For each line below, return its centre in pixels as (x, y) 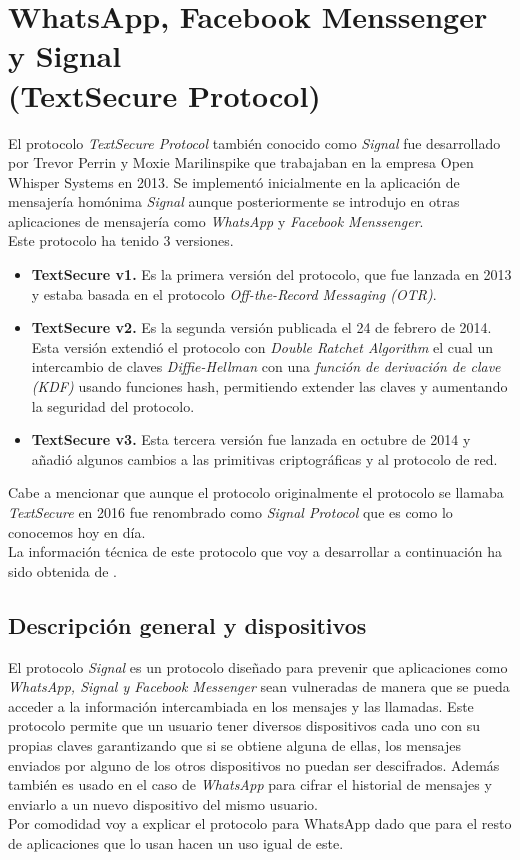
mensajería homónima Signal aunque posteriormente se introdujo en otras (234, 201)
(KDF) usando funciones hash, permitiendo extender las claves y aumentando (269, 386)
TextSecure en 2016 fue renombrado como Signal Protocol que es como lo (230, 512)
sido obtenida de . (62, 570)
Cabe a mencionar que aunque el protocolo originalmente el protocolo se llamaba (256, 492)
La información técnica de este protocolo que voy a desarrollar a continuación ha (255, 551)
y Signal (65, 55)
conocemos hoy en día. (77, 531)
